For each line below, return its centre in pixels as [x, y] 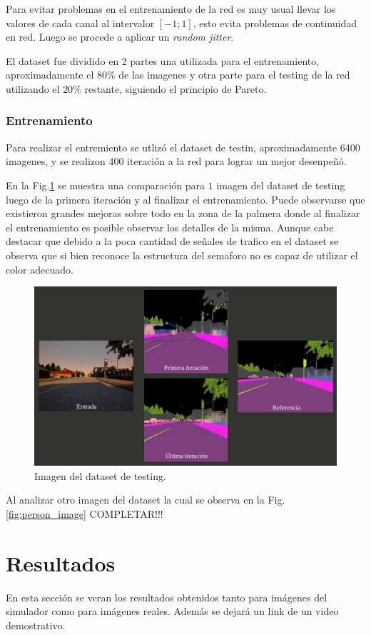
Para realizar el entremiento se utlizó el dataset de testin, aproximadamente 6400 [183, 147]
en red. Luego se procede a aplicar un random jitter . [120, 37]
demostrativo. [36, 625]
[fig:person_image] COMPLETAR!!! [85, 513]
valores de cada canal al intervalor [80, 22]
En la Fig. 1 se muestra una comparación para [106, 185]
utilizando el [33, 88]
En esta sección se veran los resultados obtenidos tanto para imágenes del [167, 597]
